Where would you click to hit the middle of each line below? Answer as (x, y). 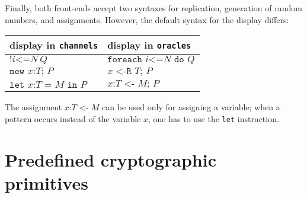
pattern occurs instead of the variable (73, 118)
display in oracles (149, 45)
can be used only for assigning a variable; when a (191, 107)
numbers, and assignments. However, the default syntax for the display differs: (147, 19)
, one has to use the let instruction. (214, 118)
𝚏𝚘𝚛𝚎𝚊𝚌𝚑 (125, 60)
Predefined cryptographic (111, 159)
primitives (47, 182)
